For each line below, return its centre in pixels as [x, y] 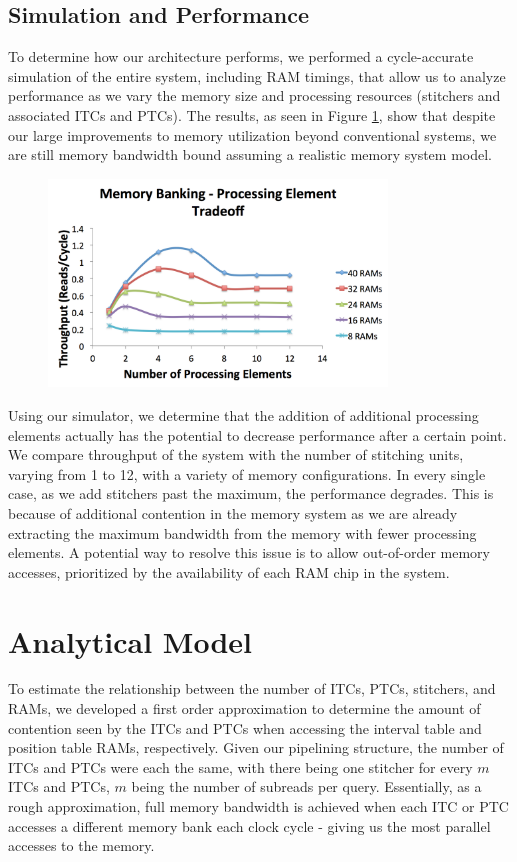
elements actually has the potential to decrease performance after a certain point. [257, 434]
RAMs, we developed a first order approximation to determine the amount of [244, 708]
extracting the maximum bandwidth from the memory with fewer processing [242, 532]
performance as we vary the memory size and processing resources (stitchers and [254, 95]
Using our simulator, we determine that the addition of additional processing [243, 414]
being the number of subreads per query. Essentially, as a [306, 786]
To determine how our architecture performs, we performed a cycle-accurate [241, 56]
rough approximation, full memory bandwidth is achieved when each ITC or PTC [258, 806]
